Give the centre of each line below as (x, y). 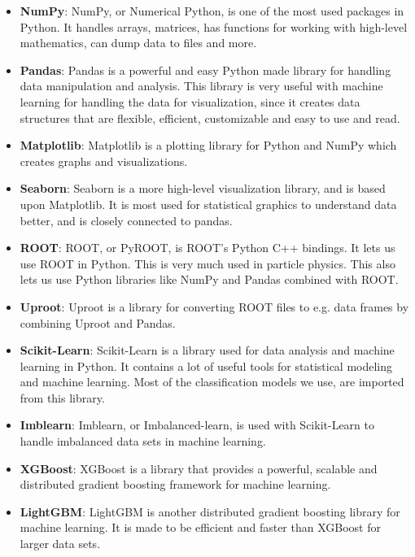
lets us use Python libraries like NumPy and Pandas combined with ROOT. (209, 279)
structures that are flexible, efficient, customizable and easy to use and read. (210, 117)
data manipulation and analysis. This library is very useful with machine (201, 86)
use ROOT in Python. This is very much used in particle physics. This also (207, 263)
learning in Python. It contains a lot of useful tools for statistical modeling (206, 366)
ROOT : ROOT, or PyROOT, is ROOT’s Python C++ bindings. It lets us (207, 248)
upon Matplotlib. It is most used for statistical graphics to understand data (208, 204)
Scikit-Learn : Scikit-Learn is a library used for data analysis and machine (207, 350)
